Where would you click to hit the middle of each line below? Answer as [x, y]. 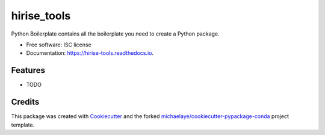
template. [23, 125]
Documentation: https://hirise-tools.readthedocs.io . [90, 53]
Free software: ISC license [59, 45]
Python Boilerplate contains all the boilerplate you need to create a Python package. [115, 34]
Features [28, 70]
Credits [25, 102]
